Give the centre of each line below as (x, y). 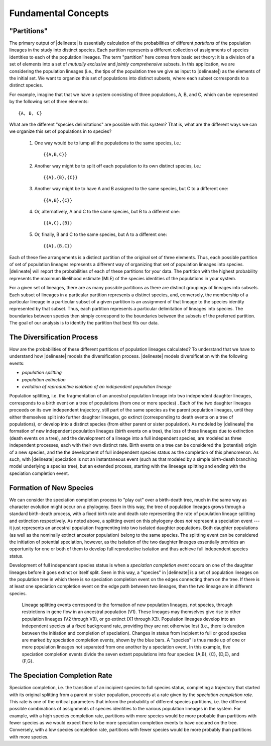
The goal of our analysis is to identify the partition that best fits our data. (84, 323)
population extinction (44, 379)
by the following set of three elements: (49, 102)
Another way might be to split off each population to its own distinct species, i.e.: (118, 165)
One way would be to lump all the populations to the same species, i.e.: (108, 143)
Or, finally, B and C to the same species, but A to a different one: (101, 234)
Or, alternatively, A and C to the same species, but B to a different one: (107, 212)
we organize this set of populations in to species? (60, 131)
